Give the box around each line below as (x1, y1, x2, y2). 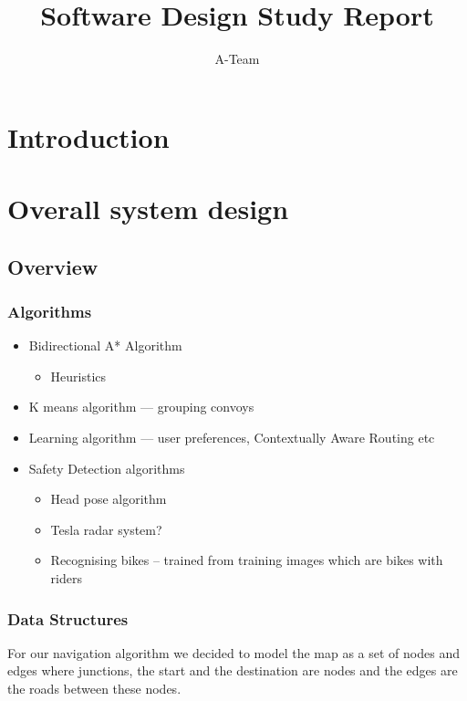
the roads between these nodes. (7, 679, 182, 698)
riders (50, 569, 82, 588)
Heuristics (50, 366, 107, 385)
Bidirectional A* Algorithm (28, 336, 182, 355)
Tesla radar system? (50, 519, 162, 539)
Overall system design (7, 190, 289, 227)
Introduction (7, 118, 170, 155)
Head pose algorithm (50, 489, 167, 508)
